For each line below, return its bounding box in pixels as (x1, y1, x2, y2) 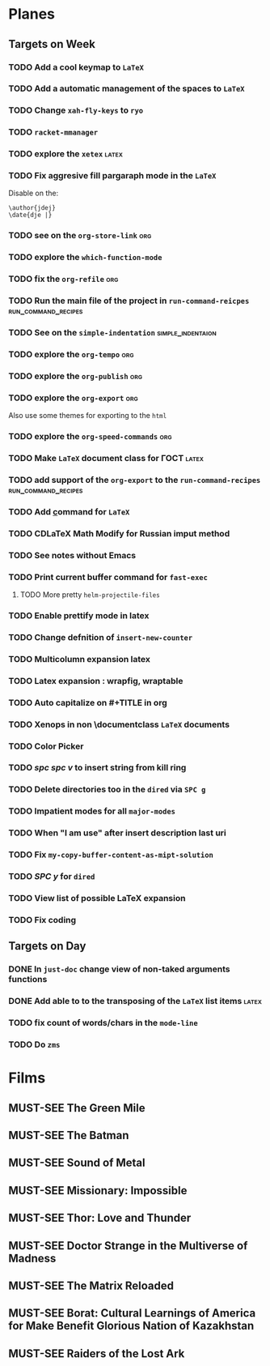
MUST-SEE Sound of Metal (8, 1156, 146, 1170)
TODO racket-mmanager (8, 126, 99, 138)
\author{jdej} (8, 204, 57, 212)
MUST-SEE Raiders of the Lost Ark (8, 1347, 185, 1360)
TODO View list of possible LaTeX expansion (8, 892, 186, 903)
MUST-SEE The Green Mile (8, 1101, 146, 1115)
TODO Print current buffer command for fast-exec (8, 571, 209, 583)
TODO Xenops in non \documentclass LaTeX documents (8, 719, 230, 730)
